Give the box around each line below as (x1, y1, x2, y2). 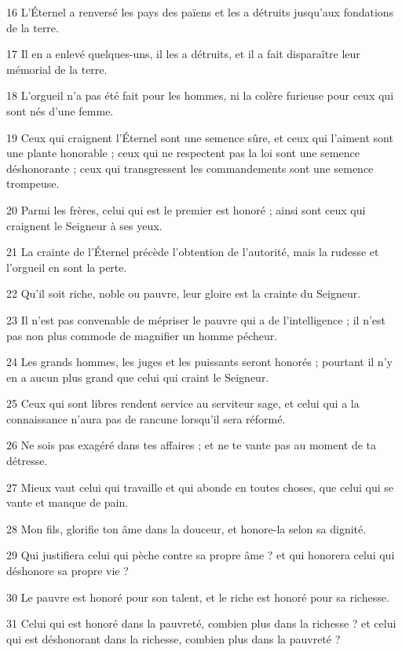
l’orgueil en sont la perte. (6, 258, 127, 275)
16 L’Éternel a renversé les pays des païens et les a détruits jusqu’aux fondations (6, 4, 394, 20)
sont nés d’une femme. (6, 102, 114, 119)
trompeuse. (6, 175, 60, 192)
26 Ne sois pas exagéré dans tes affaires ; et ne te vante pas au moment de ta (6, 437, 377, 453)
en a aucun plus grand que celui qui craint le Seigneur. (6, 368, 269, 385)
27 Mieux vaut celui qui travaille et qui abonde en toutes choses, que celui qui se (6, 478, 394, 495)
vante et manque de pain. (6, 494, 129, 511)
